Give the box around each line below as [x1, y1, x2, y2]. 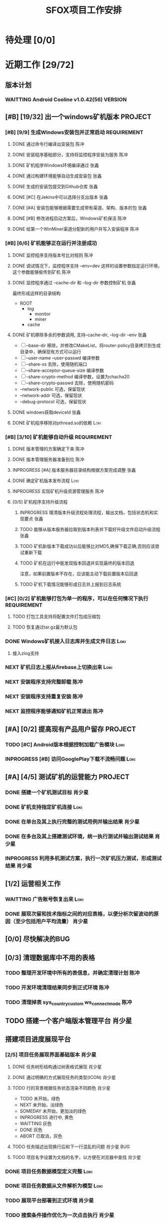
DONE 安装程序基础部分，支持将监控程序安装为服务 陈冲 [12, 152, 128, 158]
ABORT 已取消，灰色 [19, 1133, 63, 1139]
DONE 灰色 [19, 1127, 43, 1133]
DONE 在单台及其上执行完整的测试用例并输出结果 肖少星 [5, 818, 140, 825]
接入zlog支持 [12, 650, 39, 656]
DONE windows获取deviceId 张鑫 [12, 409, 81, 415]
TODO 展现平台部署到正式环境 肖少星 [5, 1197, 94, 1204]
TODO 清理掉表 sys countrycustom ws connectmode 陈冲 [5, 999, 132, 1007]
